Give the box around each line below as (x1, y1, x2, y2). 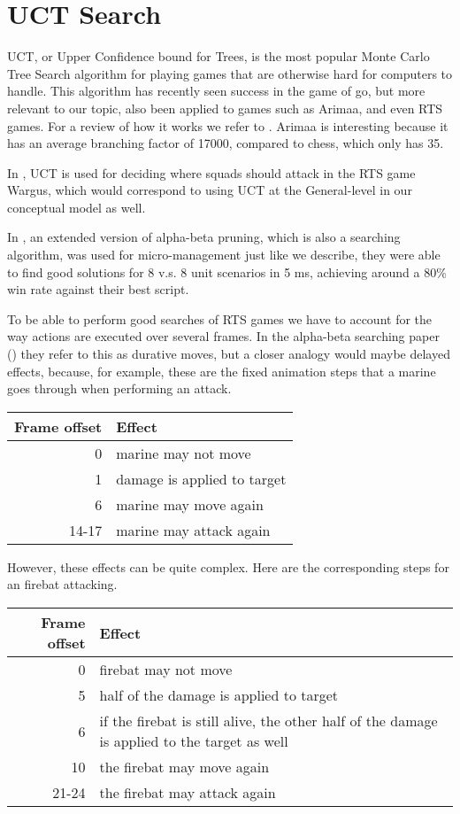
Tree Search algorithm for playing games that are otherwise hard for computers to (7, 64, 453, 82)
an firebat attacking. (7, 575, 118, 593)
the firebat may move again (99, 756, 270, 777)
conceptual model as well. (7, 198, 146, 216)
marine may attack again (116, 519, 271, 540)
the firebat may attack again (99, 782, 276, 802)
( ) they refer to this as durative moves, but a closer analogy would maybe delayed (7, 345, 450, 363)
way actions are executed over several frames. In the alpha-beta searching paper (7, 327, 440, 345)
